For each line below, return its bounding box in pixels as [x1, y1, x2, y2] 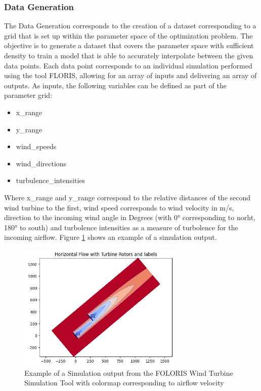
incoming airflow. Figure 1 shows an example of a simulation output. [4, 232, 217, 242]
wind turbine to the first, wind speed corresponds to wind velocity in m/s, [4, 202, 234, 212]
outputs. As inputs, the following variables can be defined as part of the [4, 80, 227, 90]
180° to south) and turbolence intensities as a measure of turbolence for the [4, 222, 238, 232]
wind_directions [16, 158, 67, 168]
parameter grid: [4, 90, 53, 100]
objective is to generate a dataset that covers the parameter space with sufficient [4, 40, 254, 51]
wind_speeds [16, 141, 57, 152]
